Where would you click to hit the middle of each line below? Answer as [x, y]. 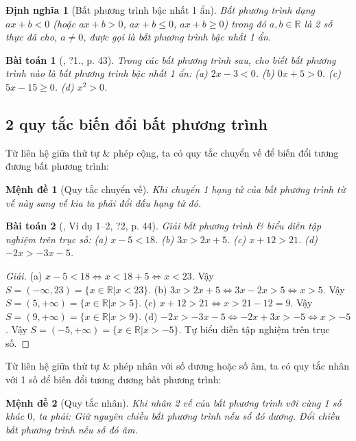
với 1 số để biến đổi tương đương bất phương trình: [114, 380]
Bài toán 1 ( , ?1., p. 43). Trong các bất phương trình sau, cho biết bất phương [171, 59]
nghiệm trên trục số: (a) [57, 239]
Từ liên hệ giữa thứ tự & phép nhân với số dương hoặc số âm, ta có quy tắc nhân [178, 366]
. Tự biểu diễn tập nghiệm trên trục [254, 329]
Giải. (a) [24, 275]
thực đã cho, [32, 37]
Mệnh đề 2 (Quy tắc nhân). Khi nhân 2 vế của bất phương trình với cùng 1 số [174, 402]
